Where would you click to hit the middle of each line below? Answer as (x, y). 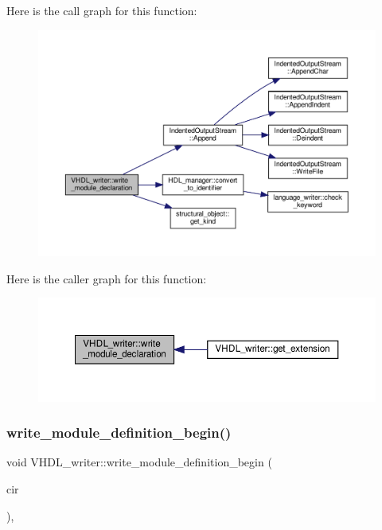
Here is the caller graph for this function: (107, 278)
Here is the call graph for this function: (102, 10)
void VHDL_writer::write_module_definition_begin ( (139, 462)
